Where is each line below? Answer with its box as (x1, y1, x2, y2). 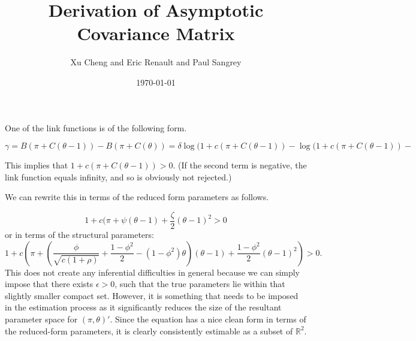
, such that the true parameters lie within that (114, 277, 285, 290)
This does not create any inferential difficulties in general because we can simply (5, 265, 300, 278)
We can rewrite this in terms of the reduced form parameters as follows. (5, 191, 269, 203)
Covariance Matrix (77, 21, 235, 46)
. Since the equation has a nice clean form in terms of (110, 312, 306, 325)
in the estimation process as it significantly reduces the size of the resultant (5, 301, 282, 313)
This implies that (5, 159, 68, 171)
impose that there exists (5, 277, 94, 290)
